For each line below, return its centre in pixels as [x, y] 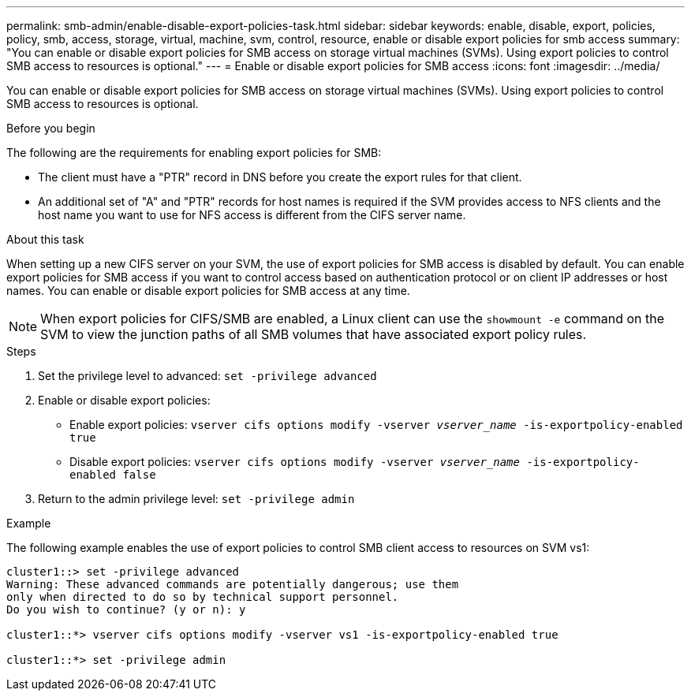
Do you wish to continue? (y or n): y [126, 609]
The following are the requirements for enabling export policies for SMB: [194, 153]
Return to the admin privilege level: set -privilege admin [196, 499]
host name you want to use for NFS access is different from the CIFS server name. [252, 215]
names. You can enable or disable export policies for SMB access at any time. [208, 291]
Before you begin [51, 128]
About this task [45, 239]
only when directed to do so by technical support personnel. [203, 597]
